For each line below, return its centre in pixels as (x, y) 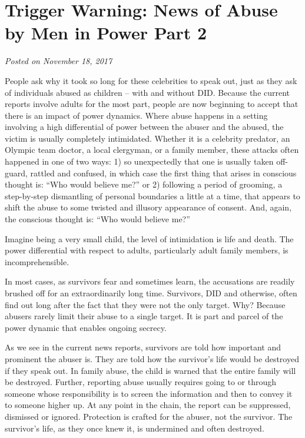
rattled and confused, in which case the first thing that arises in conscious (163, 173)
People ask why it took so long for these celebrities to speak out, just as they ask (151, 80)
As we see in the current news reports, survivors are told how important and (143, 347)
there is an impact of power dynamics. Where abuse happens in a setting (136, 115)
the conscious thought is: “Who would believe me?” (97, 219)
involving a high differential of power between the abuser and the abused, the (144, 127)
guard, (16, 173)
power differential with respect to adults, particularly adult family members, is (147, 250)
